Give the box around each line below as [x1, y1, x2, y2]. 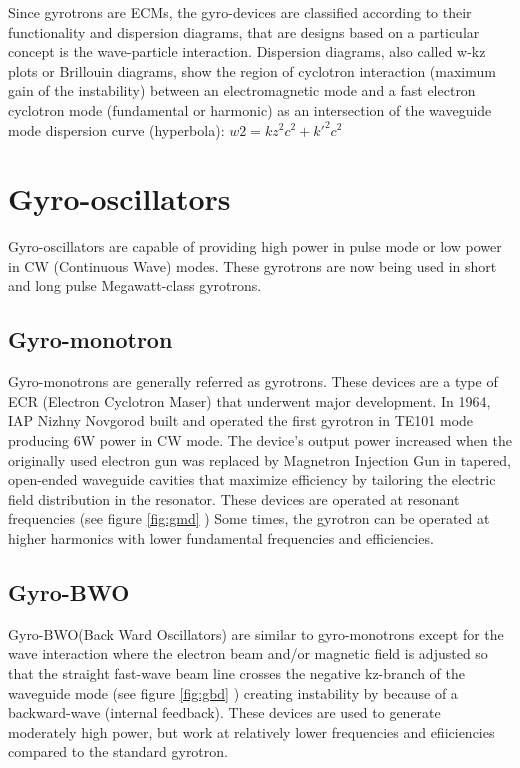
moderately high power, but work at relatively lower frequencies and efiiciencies [8, 721, 495, 742]
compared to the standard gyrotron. [8, 741, 228, 762]
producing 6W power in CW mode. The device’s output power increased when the [8, 430, 512, 451]
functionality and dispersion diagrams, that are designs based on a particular [8, 21, 480, 42]
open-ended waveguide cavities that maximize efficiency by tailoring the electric [8, 469, 496, 490]
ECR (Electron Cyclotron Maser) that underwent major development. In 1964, [8, 390, 491, 411]
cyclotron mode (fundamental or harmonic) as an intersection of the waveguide [8, 99, 492, 120]
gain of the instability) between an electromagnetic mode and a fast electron [8, 80, 476, 101]
